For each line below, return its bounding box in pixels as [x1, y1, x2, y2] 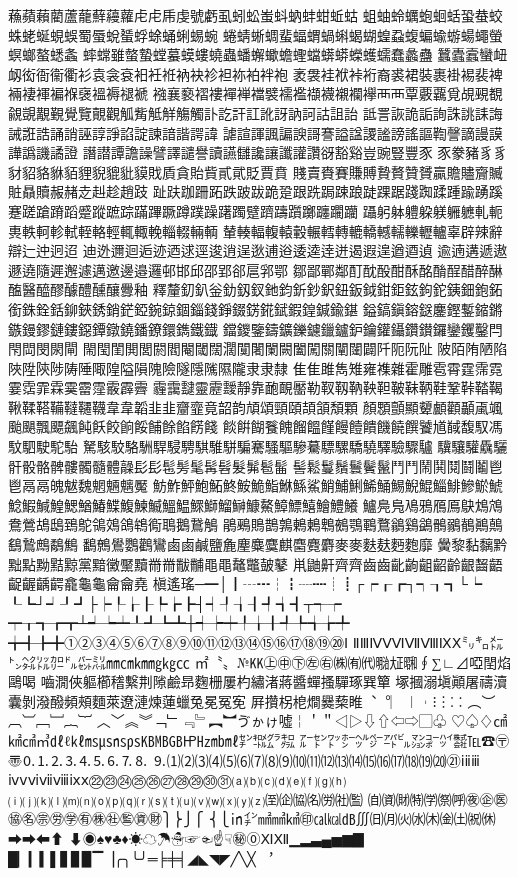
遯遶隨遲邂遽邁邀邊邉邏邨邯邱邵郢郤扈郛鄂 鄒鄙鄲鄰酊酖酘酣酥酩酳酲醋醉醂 [8, 259, 503, 280]
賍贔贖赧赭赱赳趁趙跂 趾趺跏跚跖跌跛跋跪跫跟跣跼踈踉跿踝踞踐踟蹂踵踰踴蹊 [8, 181, 503, 202]
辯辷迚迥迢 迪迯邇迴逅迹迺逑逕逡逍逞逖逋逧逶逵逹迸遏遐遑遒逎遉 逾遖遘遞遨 [8, 240, 508, 261]
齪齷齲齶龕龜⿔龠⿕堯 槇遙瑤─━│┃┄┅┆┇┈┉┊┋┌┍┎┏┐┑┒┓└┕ [8, 573, 483, 594]
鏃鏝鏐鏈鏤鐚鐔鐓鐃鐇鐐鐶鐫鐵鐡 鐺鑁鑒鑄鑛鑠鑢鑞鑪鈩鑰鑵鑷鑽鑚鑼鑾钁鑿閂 [8, 318, 503, 339]
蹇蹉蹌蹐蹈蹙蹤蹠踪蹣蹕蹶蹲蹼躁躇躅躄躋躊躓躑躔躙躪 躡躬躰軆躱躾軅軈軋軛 [8, 200, 503, 221]
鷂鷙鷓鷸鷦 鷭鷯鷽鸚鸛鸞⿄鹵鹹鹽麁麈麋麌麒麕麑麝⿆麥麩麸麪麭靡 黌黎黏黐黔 [8, 534, 508, 555]
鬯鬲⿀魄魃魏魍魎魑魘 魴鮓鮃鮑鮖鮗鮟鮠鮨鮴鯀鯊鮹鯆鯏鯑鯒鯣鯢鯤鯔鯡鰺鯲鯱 [8, 475, 503, 496]
